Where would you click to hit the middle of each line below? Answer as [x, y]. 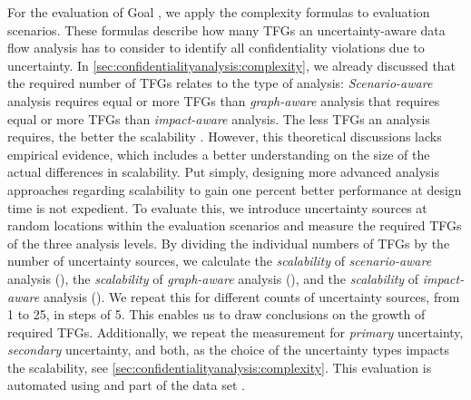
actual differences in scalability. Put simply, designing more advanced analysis [223, 172]
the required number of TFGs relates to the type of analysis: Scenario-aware [220, 83]
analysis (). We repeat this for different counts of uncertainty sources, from [251, 296]
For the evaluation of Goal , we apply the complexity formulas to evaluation [219, 12]
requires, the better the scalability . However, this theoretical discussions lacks [225, 137]
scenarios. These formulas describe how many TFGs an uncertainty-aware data [226, 29]
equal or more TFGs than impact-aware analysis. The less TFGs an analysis [219, 118]
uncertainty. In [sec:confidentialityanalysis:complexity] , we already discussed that [232, 65]
